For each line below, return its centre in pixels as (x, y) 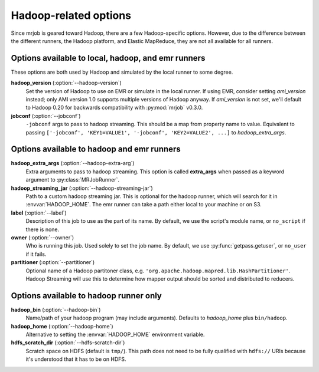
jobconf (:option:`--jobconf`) (46, 116)
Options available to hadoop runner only (87, 296)
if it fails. (36, 254)
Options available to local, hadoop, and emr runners (108, 58)
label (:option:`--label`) (39, 213)
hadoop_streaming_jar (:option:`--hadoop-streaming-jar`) (82, 188)
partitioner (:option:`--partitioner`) (53, 262)
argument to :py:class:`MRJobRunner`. (72, 180)
